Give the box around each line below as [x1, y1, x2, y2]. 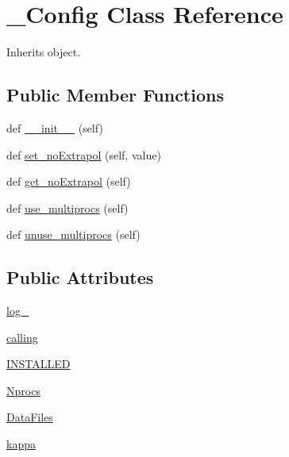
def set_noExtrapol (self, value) [6, 146, 161, 163]
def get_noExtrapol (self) [6, 173, 131, 190]
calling [6, 328, 38, 345]
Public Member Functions [6, 83, 224, 107]
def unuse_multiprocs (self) [6, 226, 141, 243]
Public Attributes [6, 265, 154, 290]
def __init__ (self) [6, 119, 103, 136]
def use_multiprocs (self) [6, 199, 129, 216]
